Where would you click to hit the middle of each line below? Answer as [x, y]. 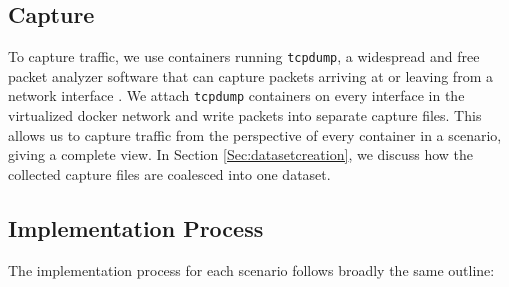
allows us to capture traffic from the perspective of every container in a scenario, [255, 134]
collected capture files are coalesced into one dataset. [169, 173]
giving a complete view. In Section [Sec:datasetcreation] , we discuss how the [241, 154]
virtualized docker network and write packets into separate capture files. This [245, 115]
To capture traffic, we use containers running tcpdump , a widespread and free [244, 56]
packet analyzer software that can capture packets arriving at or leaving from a [250, 75]
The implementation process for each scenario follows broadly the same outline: [251, 269]
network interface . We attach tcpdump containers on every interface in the [236, 95]
